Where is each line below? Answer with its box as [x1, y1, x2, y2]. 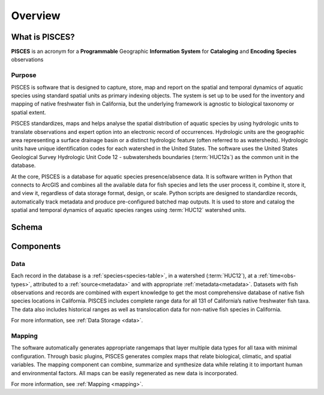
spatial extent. [11, 109, 46, 116]
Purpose [11, 71, 37, 79]
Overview [11, 9, 61, 22]
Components [11, 241, 61, 252]
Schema [11, 222, 43, 232]
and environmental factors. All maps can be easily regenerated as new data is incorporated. [11, 369, 238, 376]
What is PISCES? [11, 32, 75, 42]
